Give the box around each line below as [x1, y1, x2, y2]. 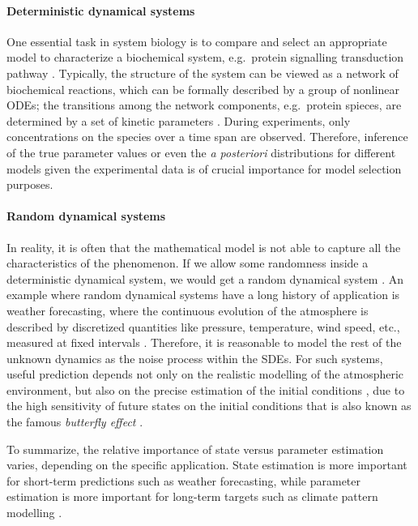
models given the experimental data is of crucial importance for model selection [6, 160, 402, 177]
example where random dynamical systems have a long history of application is [6, 286, 400, 303]
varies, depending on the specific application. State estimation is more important [6, 456, 407, 473]
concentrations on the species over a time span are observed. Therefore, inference [6, 128, 408, 145]
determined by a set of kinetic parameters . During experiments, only [6, 112, 351, 129]
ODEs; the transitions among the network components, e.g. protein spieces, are [6, 96, 402, 113]
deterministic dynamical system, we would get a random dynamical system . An [6, 270, 404, 287]
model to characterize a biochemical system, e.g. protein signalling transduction [6, 49, 404, 66]
